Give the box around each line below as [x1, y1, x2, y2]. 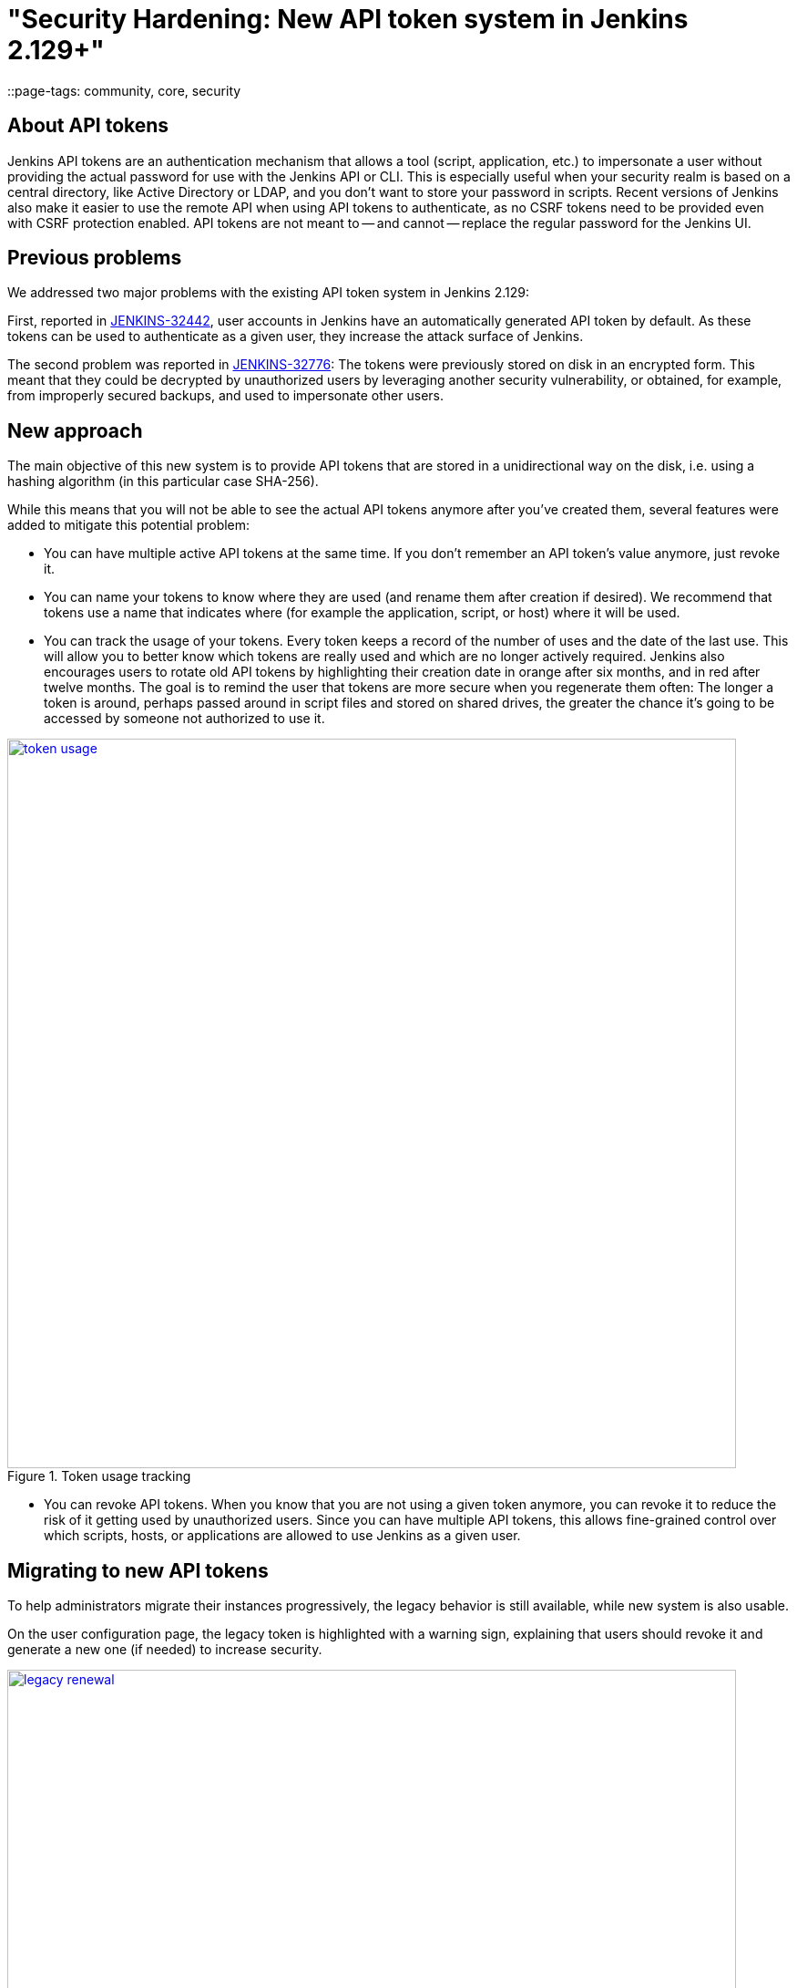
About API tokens [7, 114, 169, 138]
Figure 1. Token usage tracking [7, 1468, 191, 1485]
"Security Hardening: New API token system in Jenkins [7, 4, 689, 35]
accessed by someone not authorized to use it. [44, 710, 325, 727]
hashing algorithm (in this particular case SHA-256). [7, 473, 319, 490]
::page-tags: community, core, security [7, 82, 241, 98]
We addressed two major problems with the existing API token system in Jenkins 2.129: [7, 285, 529, 301]
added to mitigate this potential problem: [7, 517, 250, 533]
